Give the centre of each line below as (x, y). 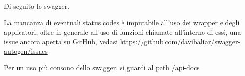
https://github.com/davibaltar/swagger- (180, 41)
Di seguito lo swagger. (37, 6)
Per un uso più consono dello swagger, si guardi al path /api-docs (102, 67)
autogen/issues (26, 51)
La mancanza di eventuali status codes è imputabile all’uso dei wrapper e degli (122, 22)
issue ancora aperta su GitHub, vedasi (61, 41)
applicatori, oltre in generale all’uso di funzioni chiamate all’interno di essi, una (122, 32)
